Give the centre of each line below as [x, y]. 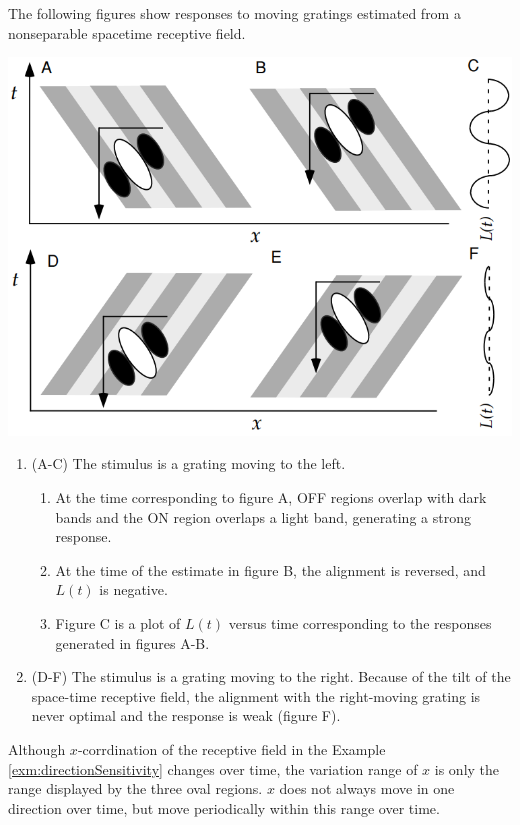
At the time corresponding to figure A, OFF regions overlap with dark [271, 497]
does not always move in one [367, 788]
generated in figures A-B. [132, 642]
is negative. [133, 589]
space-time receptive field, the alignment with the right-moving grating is [256, 695]
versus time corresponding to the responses [360, 623]
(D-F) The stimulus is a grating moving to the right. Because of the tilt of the [271, 676]
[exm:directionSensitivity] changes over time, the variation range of [213, 768]
